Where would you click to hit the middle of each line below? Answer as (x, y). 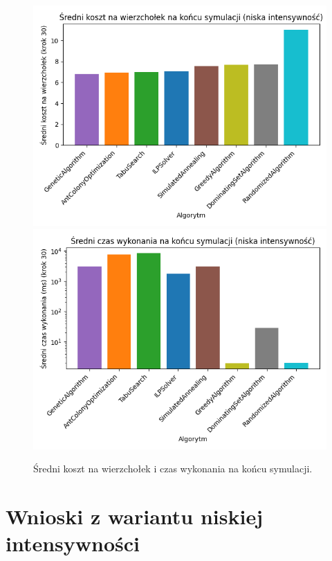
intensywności (73, 543)
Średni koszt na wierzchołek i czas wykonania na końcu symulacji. (173, 469)
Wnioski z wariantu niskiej (134, 516)
